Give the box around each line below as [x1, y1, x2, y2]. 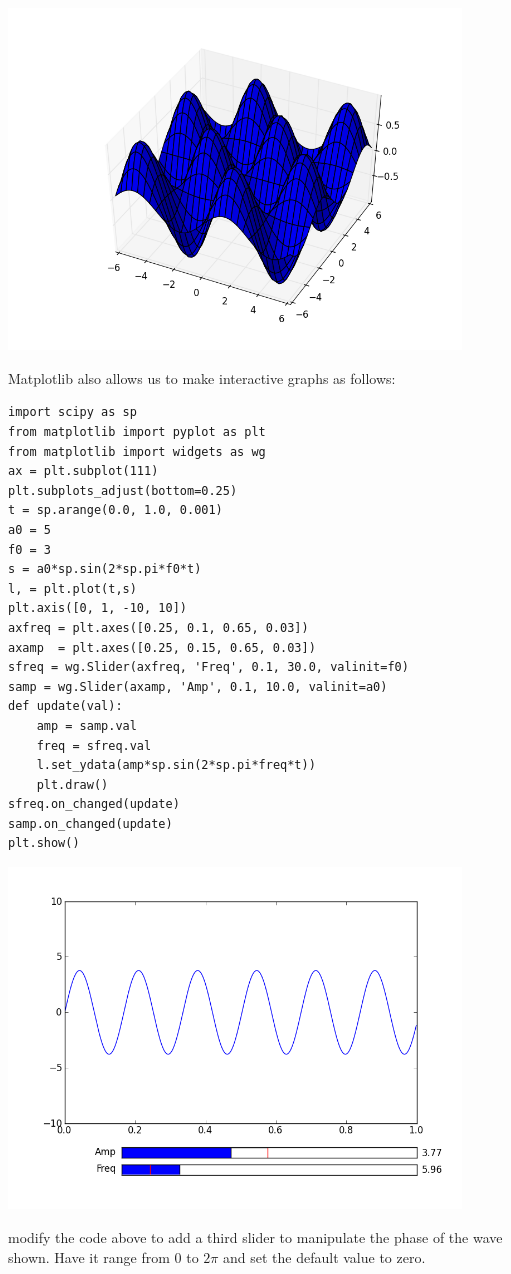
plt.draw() [36, 777, 109, 792]
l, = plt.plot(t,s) [8, 581, 137, 596]
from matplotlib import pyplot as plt [8, 425, 266, 440]
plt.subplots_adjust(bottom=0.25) [8, 483, 238, 498]
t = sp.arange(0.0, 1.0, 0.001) [8, 503, 223, 518]
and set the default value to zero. [223, 1246, 426, 1267]
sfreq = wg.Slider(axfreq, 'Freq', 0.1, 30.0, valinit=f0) [8, 660, 409, 675]
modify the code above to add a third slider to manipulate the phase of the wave [8, 1226, 503, 1247]
